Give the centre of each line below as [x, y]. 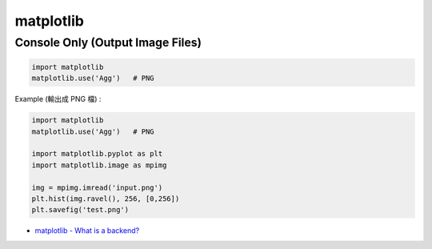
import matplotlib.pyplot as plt [97, 154]
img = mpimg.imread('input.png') [97, 187]
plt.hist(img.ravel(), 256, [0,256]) [106, 199]
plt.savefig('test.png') [80, 210]
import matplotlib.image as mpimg [99, 165]
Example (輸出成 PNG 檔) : [58, 99]
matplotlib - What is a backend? [87, 231]
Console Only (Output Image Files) [108, 42]
